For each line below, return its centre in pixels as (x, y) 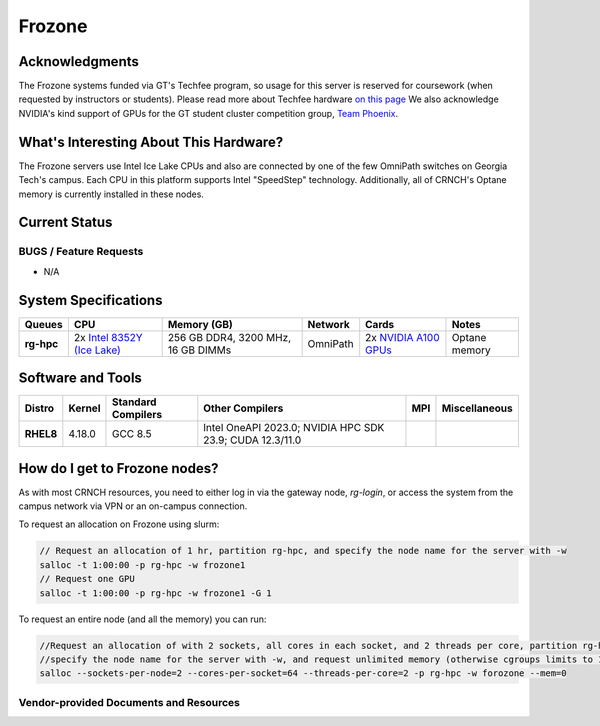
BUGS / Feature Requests (81, 252)
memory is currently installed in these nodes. (111, 194)
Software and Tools (80, 378)
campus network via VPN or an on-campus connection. (133, 506)
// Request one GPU (87, 579)
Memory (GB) (200, 324)
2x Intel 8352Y (108, 337)
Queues (44, 324)
